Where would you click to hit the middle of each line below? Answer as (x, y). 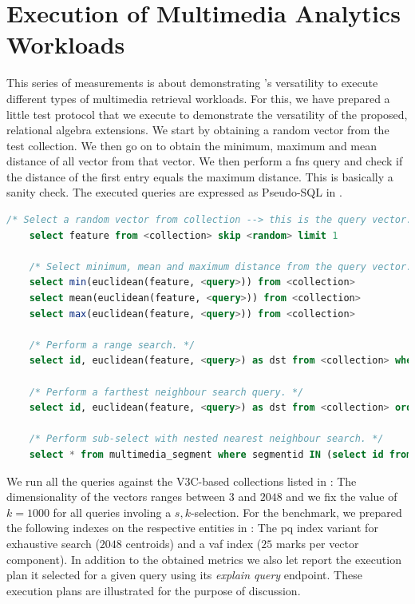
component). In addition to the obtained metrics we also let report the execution (204, 559)
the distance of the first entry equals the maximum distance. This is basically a (200, 176)
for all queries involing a (112, 512)
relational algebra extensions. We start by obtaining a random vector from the (198, 130)
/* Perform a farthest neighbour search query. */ (166, 392)
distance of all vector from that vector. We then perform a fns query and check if (205, 161)
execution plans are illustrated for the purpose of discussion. (154, 590)
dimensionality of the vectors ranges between (116, 497)
